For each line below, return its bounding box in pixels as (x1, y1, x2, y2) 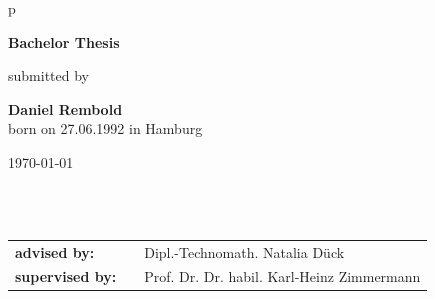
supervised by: (15, 266, 117, 287)
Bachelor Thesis (8, 31, 120, 52)
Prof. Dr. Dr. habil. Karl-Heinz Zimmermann (144, 266, 421, 287)
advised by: (15, 241, 95, 262)
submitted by (8, 65, 89, 86)
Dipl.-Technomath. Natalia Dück (144, 241, 345, 262)
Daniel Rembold (8, 98, 123, 119)
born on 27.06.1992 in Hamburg (8, 118, 203, 139)
